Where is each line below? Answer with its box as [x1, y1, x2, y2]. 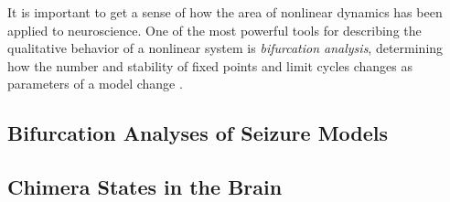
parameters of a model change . [7, 74, 183, 93]
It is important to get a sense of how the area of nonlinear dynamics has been [7, 3, 443, 21]
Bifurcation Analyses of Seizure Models [7, 119, 389, 147]
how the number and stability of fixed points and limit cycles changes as [7, 56, 412, 75]
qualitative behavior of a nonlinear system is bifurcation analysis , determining [7, 38, 444, 58]
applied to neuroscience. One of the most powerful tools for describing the [7, 20, 422, 39]
